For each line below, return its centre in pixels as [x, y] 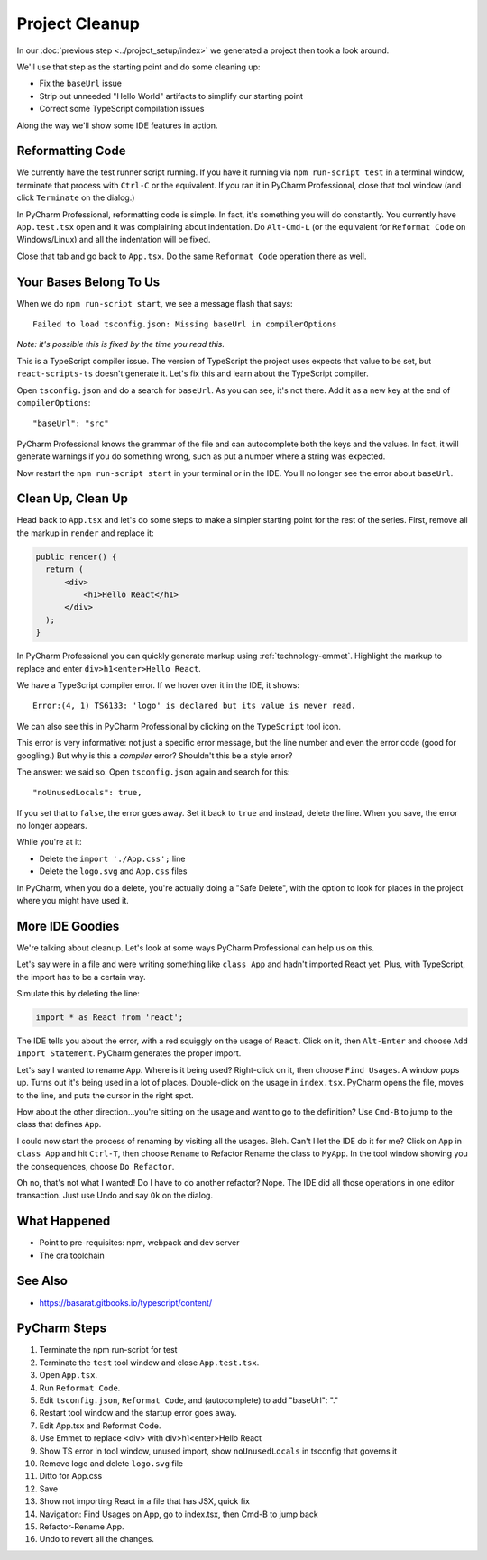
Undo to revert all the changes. [97, 1539]
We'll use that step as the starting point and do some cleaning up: [138, 67]
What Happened [64, 1221]
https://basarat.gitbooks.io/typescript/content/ [125, 1302]
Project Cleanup [78, 23]
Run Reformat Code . [80, 1388]
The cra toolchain [72, 1255]
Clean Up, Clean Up [72, 499]
